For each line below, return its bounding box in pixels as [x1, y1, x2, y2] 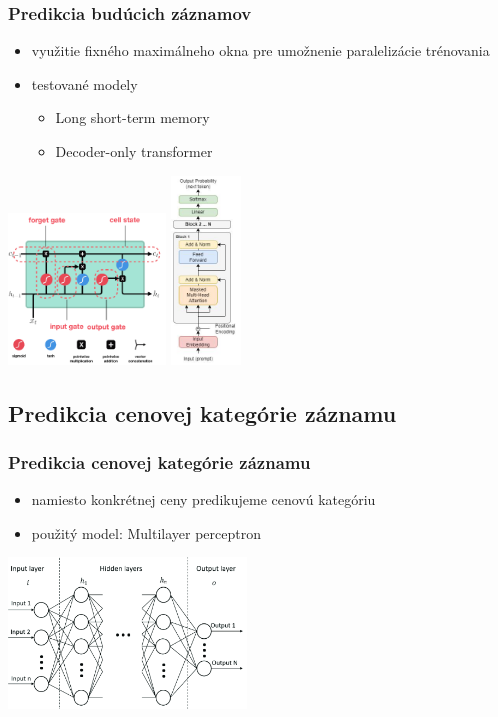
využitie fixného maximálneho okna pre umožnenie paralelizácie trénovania [31, 40, 490, 61]
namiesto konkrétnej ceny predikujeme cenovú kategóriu [31, 489, 376, 510]
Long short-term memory [55, 107, 210, 128]
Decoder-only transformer [55, 141, 213, 161]
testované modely [31, 73, 138, 94]
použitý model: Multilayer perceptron [31, 522, 262, 543]
